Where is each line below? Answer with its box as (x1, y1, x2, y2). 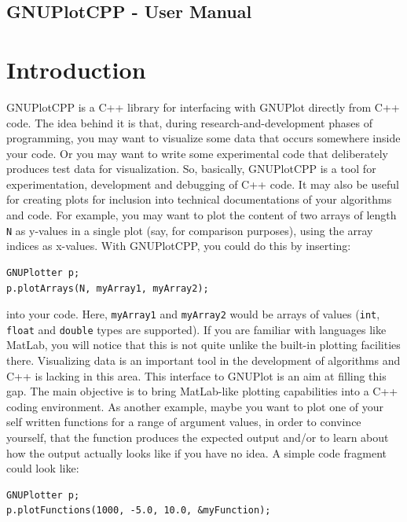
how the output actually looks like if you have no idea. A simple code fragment (6, 444, 387, 461)
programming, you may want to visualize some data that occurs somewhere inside (6, 130, 401, 146)
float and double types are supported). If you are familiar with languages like (6, 321, 387, 337)
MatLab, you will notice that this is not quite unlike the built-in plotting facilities (6, 336, 401, 353)
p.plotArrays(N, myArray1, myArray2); (6, 282, 209, 294)
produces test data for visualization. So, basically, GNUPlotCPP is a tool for (6, 160, 376, 177)
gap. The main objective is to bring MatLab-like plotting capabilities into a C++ (6, 383, 398, 399)
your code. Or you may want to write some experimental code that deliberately (6, 145, 388, 161)
